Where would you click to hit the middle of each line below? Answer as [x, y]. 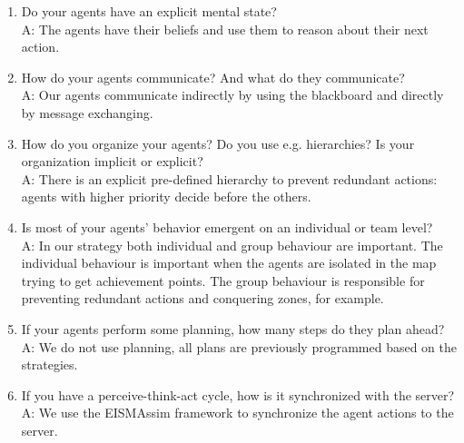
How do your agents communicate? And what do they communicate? [213, 77]
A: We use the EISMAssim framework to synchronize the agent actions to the [237, 413]
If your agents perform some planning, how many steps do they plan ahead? [233, 328]
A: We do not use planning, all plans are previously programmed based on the [239, 346]
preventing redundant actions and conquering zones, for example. [202, 298]
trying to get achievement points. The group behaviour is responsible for [223, 280]
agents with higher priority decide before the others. [166, 197]
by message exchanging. [87, 112]
